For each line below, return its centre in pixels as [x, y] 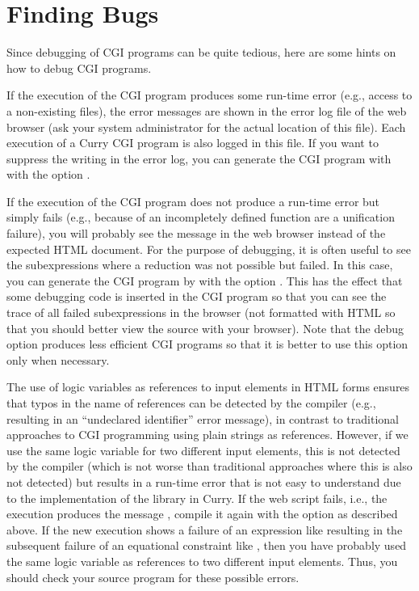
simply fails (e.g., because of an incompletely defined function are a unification [201, 217]
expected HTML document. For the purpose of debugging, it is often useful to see [209, 249]
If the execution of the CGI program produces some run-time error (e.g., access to [209, 95]
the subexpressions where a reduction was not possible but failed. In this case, [200, 265]
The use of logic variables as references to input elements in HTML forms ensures [208, 387]
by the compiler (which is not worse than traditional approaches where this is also [209, 466]
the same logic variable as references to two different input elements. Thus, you [202, 561]
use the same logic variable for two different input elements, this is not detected [203, 450]
